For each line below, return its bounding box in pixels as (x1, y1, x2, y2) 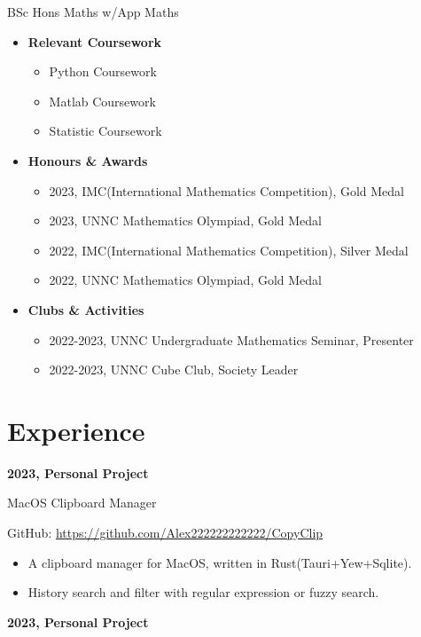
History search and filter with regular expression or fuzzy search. (27, 583, 379, 602)
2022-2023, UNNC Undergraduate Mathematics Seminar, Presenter (49, 330, 414, 349)
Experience (7, 412, 145, 448)
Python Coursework (49, 62, 157, 81)
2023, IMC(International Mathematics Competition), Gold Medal (49, 181, 405, 200)
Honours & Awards (27, 151, 148, 169)
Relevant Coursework (27, 32, 162, 51)
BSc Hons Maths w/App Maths (7, 3, 179, 20)
